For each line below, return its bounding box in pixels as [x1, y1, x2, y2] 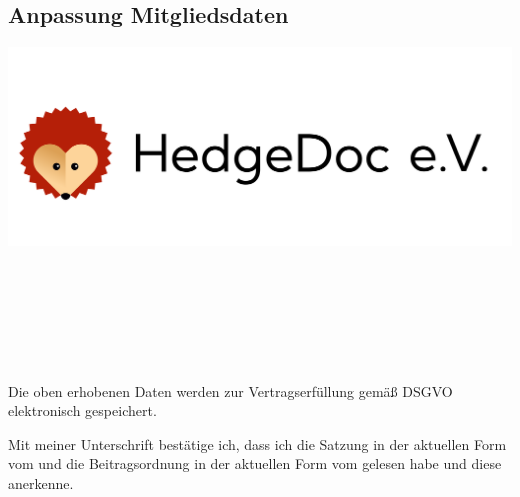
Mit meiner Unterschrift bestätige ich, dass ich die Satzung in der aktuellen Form [8, 433, 507, 454]
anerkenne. [8, 473, 74, 494]
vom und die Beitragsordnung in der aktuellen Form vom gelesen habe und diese [8, 453, 502, 474]
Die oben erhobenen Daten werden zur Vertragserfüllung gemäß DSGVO [8, 380, 453, 401]
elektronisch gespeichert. [8, 400, 157, 421]
